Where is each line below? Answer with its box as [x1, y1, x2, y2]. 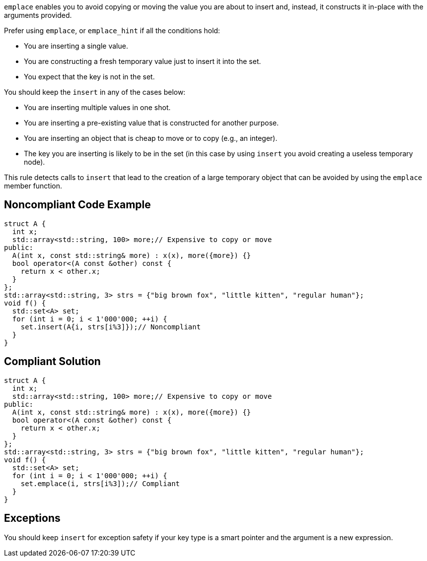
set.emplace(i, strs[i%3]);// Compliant [20, 479, 180, 488]
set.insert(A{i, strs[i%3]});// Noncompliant [20, 322, 201, 331]
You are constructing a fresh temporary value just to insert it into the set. [24, 57, 261, 65]
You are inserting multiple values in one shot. [24, 103, 171, 112]
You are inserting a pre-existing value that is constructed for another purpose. [24, 119, 279, 127]
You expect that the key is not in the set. [24, 72, 155, 81]
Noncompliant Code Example [4, 198, 151, 211]
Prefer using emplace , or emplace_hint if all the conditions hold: [4, 26, 220, 35]
